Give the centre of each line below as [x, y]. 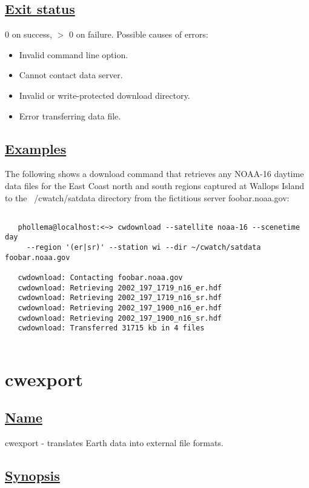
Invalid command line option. [74, 54]
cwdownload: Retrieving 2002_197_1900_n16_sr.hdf [120, 318]
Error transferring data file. [70, 115]
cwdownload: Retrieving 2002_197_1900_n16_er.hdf [120, 308]
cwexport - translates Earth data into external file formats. [114, 443]
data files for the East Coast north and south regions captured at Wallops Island [155, 185]
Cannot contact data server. [71, 75]
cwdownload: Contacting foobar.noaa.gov [100, 278]
